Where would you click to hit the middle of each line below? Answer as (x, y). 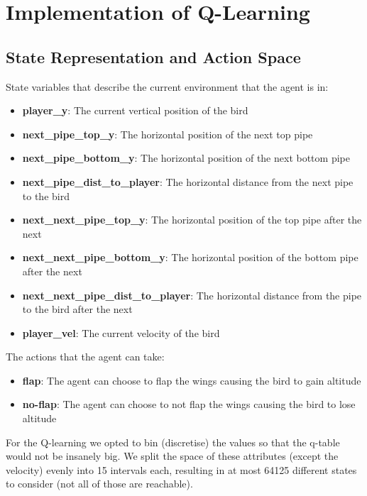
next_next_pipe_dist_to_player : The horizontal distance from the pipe (192, 295)
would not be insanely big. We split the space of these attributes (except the (172, 456)
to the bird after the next (77, 309)
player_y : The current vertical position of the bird (135, 110)
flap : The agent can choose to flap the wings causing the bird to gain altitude (192, 380)
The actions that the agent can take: (85, 357)
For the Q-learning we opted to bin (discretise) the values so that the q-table (173, 442)
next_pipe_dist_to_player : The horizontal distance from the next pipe (188, 181)
